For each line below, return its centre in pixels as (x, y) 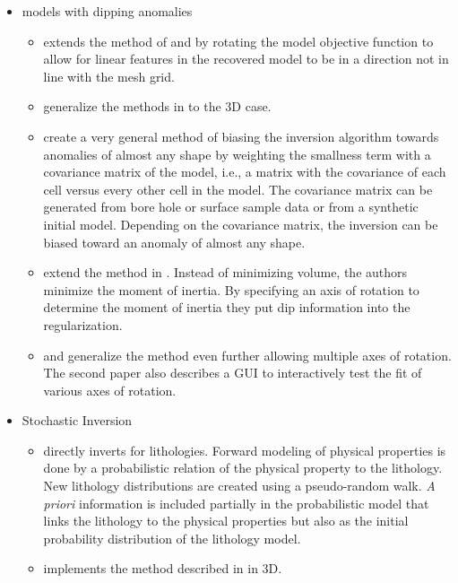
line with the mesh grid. (109, 76)
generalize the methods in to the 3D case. (157, 106)
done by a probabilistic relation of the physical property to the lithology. (243, 468)
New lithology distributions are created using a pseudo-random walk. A (239, 486)
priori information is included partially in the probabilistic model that (236, 503)
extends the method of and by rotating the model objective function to (238, 41)
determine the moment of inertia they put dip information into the (227, 307)
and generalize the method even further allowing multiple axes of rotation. (247, 355)
